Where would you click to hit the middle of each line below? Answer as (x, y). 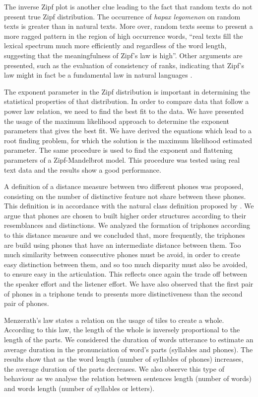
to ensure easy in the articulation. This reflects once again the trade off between (126, 274)
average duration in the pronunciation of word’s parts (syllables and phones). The (129, 349)
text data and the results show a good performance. (83, 169)
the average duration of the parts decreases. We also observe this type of (114, 368)
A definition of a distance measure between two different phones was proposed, (124, 186)
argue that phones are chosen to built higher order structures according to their (125, 215)
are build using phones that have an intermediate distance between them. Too (123, 245)
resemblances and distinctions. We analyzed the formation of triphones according (127, 225)
